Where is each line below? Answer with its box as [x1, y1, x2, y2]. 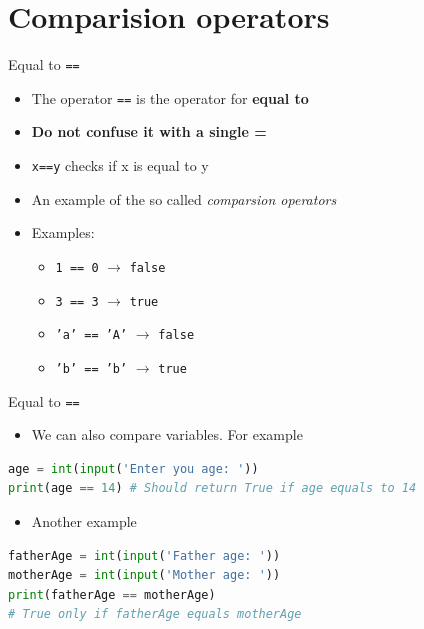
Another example [31, 510, 137, 531]
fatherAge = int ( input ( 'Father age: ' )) [8, 548, 281, 563]
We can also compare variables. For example [31, 424, 303, 445]
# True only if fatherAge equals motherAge [8, 607, 302, 622]
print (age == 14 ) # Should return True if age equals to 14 [8, 481, 417, 496]
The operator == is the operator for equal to [31, 87, 309, 108]
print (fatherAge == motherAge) [8, 587, 216, 602]
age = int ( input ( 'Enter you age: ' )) [8, 461, 259, 476]
